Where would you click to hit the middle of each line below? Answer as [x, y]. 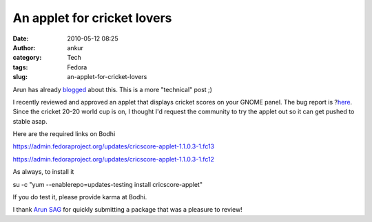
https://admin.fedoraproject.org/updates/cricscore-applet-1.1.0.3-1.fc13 [114, 146]
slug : [20, 77]
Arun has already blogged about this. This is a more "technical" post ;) [113, 89]
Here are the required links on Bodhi [64, 134]
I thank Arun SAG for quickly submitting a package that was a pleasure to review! [127, 210]
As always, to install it [43, 172]
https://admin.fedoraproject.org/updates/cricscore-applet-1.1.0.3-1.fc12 [114, 159]
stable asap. [30, 121]
